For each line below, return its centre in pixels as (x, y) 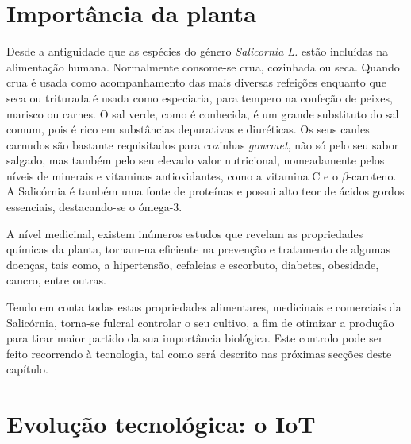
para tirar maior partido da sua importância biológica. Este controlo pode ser (195, 338)
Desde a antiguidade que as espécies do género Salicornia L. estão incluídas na (198, 51)
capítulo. (27, 369)
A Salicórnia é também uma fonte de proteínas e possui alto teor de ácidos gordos (205, 191)
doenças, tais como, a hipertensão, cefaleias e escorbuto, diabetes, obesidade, (193, 264)
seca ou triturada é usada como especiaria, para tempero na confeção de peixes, (200, 97)
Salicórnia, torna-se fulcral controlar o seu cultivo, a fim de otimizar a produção (200, 322)
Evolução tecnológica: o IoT (161, 424)
